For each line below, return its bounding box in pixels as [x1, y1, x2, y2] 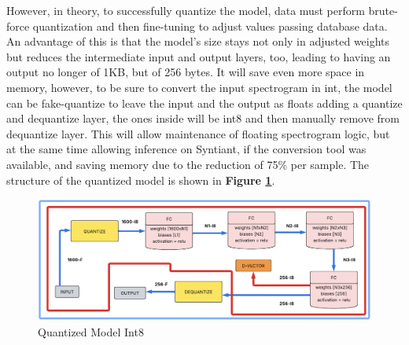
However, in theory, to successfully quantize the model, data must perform [6, 2, 365, 18]
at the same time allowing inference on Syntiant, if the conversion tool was [6, 141, 367, 157]
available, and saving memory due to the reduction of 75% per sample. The [6, 156, 370, 172]
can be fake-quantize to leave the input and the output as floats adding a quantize [6, 94, 403, 111]
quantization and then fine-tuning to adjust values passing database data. [32, 17, 388, 34]
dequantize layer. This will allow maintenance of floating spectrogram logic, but [6, 125, 390, 141]
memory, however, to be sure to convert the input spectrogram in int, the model [6, 79, 392, 95]
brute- [368, 2, 398, 18]
